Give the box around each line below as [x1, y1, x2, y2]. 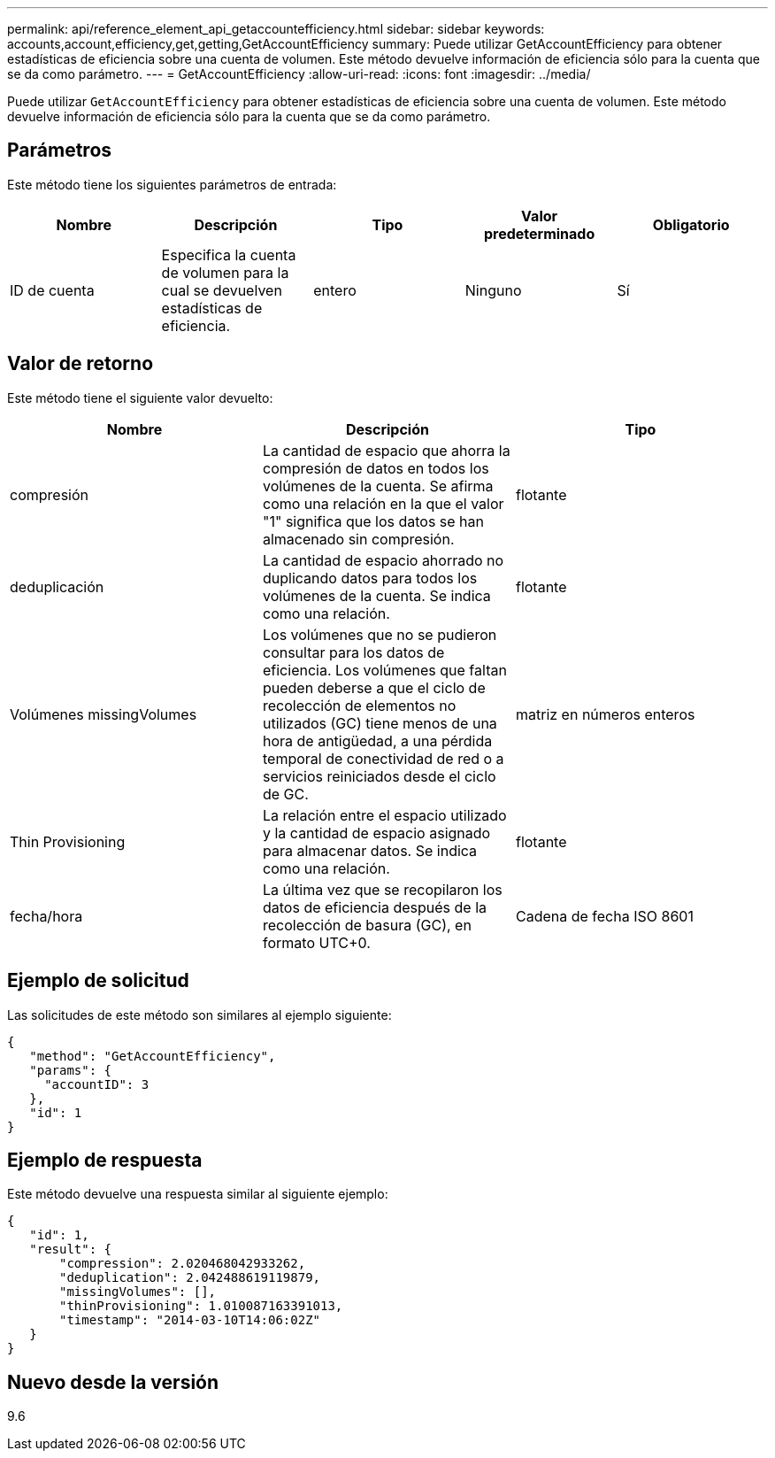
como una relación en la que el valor [262, 494, 504, 513]
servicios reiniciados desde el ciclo [262, 767, 496, 785]
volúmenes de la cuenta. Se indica [262, 586, 491, 605]
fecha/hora [10, 906, 83, 925]
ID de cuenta [10, 281, 95, 299]
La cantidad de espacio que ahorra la [262, 441, 510, 459]
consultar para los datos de [262, 643, 445, 661]
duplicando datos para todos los [262, 568, 478, 587]
